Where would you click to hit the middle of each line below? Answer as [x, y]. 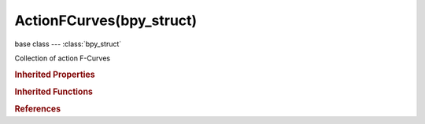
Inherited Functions [54, 92]
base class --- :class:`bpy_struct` [68, 44]
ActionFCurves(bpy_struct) [106, 20]
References [38, 109]
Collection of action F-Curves [62, 58]
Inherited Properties [55, 75]
